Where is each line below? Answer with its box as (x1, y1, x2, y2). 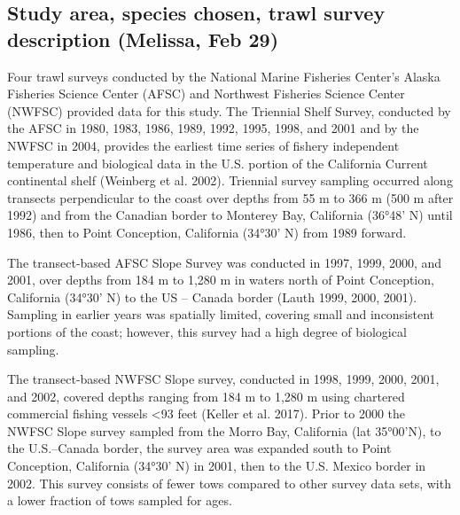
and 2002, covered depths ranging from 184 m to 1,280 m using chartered (7, 386, 405, 405)
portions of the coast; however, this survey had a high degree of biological (7, 322, 407, 340)
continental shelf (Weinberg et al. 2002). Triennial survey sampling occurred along (7, 171, 453, 190)
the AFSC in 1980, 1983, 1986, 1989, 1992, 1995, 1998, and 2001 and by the (7, 119, 419, 137)
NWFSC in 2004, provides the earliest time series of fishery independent (7, 136, 400, 154)
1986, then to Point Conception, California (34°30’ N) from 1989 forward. (7, 222, 407, 241)
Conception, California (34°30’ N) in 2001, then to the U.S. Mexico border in (7, 456, 426, 475)
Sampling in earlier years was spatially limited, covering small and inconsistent (7, 305, 435, 324)
